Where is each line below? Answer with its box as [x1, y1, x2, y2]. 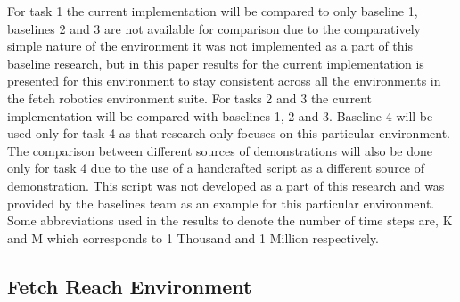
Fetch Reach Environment [7, 272, 252, 299]
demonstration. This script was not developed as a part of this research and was [7, 175, 445, 194]
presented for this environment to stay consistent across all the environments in [7, 71, 441, 90]
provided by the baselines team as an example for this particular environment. [7, 193, 435, 212]
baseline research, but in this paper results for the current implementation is [7, 53, 424, 72]
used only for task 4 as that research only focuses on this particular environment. [7, 124, 450, 143]
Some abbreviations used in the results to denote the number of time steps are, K [7, 211, 453, 230]
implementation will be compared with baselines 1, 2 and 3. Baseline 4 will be [7, 106, 433, 125]
